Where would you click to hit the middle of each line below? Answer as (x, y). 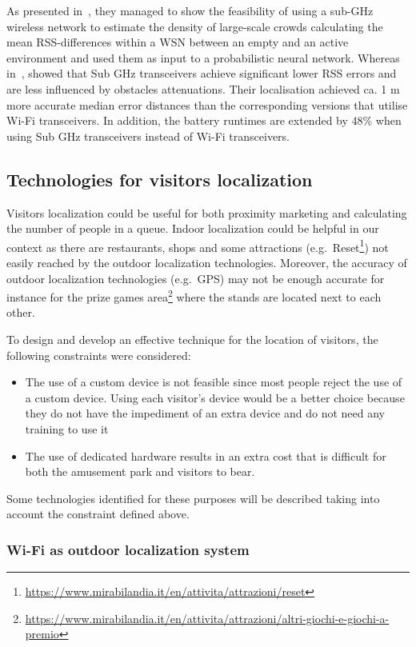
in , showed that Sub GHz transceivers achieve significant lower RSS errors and (202, 73)
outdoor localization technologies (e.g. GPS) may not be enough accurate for (196, 278)
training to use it (67, 428)
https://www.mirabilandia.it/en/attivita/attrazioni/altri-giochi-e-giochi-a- (207, 618)
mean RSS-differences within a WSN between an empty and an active (178, 42)
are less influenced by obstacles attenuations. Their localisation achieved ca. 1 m (203, 88)
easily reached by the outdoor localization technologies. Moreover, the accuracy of (207, 262)
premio (42, 634)
